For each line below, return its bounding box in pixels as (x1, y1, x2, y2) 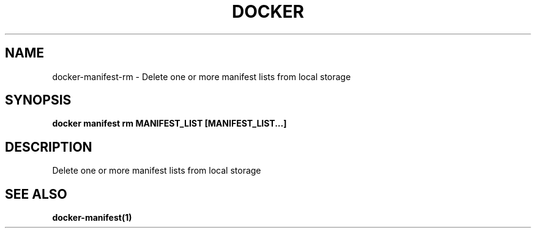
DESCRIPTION (5, 139, 92, 155)
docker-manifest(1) (52, 212, 132, 223)
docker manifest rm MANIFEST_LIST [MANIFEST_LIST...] (52, 118, 287, 129)
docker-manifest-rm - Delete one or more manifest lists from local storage (52, 71, 351, 82)
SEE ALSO (5, 186, 67, 202)
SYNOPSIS (5, 92, 72, 108)
